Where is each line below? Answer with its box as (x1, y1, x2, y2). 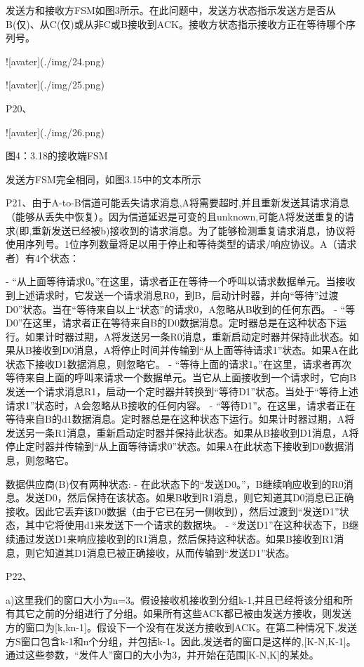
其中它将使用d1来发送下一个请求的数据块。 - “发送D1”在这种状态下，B (25, 517, 349, 532)
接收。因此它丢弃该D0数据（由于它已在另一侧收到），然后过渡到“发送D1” (6, 503, 339, 518)
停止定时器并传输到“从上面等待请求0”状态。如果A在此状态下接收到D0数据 (6, 439, 344, 454)
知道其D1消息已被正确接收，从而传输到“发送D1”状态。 (44, 545, 295, 560)
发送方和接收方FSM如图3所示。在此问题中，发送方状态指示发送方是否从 (6, 3, 336, 17)
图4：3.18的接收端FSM (6, 148, 108, 163)
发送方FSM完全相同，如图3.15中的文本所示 (6, 171, 201, 186)
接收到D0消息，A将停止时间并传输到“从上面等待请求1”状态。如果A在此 (32, 343, 358, 357)
